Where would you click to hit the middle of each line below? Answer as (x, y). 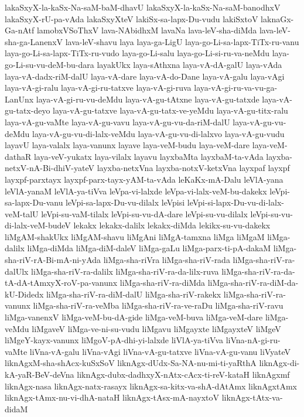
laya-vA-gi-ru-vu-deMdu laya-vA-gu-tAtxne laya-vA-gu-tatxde (148, 99)
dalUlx (17, 271)
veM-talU (22, 213)
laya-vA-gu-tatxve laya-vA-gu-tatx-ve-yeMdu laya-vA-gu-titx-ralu (170, 110)
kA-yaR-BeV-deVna (40, 374)
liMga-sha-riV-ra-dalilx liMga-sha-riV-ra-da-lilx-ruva (125, 271)
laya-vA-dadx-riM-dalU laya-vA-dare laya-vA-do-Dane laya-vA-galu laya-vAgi (145, 76)
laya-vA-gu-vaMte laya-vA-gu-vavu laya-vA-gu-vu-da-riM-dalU (117, 122)
